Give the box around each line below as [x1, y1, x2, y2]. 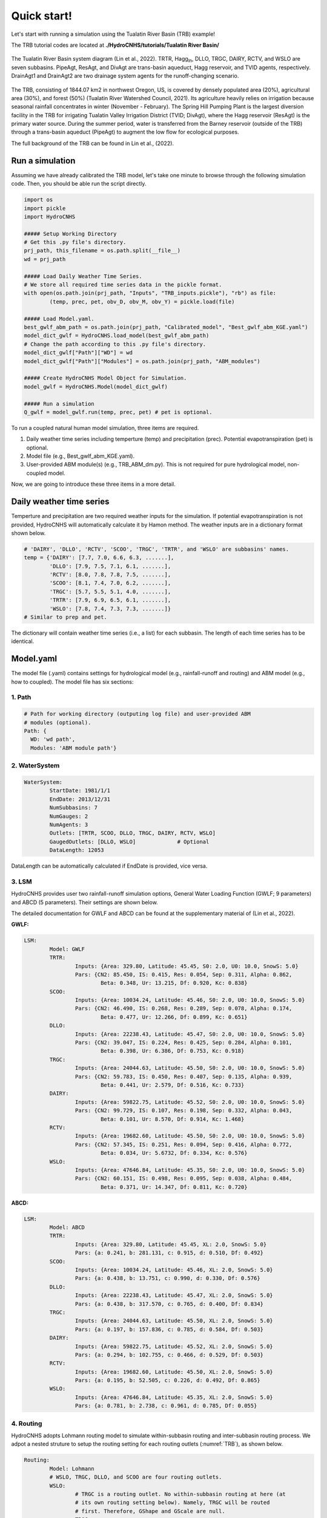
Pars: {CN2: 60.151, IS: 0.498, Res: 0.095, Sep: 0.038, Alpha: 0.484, [74, 1175, 292, 1182]
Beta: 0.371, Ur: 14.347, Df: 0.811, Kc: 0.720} [100, 1183, 248, 1190]
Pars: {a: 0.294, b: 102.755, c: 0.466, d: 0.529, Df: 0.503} [74, 1351, 263, 1358]
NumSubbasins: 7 [49, 805, 98, 811]
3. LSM [11, 877, 33, 886]
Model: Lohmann [49, 1465, 95, 1472]
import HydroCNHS [24, 213, 76, 220]
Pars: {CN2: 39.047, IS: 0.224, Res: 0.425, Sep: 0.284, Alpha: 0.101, [74, 1039, 292, 1046]
